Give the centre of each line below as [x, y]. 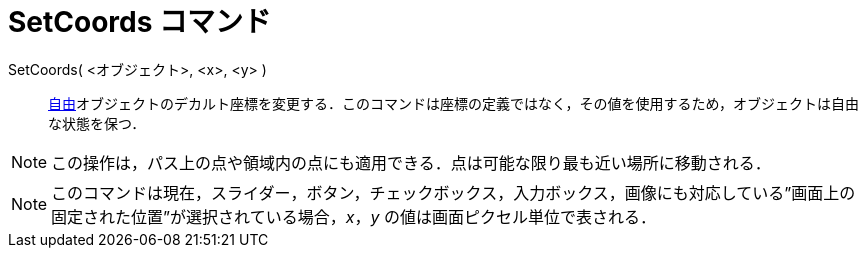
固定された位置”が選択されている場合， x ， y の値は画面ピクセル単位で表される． [353, 216]
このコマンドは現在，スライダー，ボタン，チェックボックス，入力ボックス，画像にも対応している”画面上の [453, 192]
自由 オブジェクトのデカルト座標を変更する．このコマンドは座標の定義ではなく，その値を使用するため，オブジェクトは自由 [453, 103]
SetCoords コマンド [140, 22]
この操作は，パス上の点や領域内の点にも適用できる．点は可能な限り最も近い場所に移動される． [411, 162]
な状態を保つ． [97, 123]
